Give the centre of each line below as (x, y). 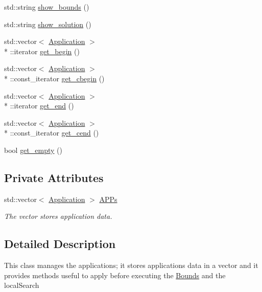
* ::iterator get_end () (39, 106)
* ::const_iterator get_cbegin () (54, 78)
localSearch (22, 285)
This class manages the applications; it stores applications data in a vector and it (131, 265)
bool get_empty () (33, 150)
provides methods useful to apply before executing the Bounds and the (115, 275)
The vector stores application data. (58, 216)
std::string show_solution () (48, 24)
